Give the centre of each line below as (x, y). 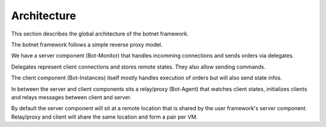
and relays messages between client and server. (72, 97)
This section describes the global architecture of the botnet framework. (100, 34)
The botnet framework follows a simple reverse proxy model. (87, 45)
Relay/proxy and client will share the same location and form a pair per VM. (104, 117)
